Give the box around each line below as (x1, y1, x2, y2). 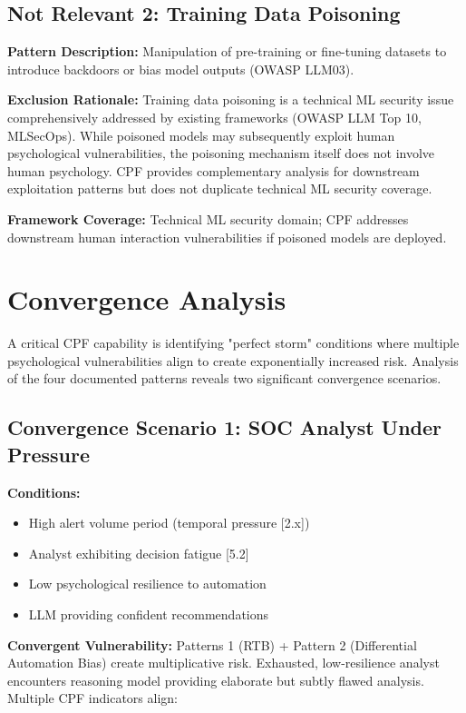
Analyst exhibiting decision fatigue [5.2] (28, 543, 249, 562)
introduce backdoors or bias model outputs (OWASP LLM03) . (7, 59, 354, 78)
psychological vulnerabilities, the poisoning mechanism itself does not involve (7, 144, 435, 163)
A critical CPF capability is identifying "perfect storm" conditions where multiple (7, 333, 460, 352)
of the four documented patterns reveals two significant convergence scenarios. (7, 369, 442, 388)
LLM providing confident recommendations (28, 605, 269, 624)
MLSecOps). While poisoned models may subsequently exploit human (7, 125, 395, 144)
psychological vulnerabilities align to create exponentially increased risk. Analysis (7, 351, 459, 370)
